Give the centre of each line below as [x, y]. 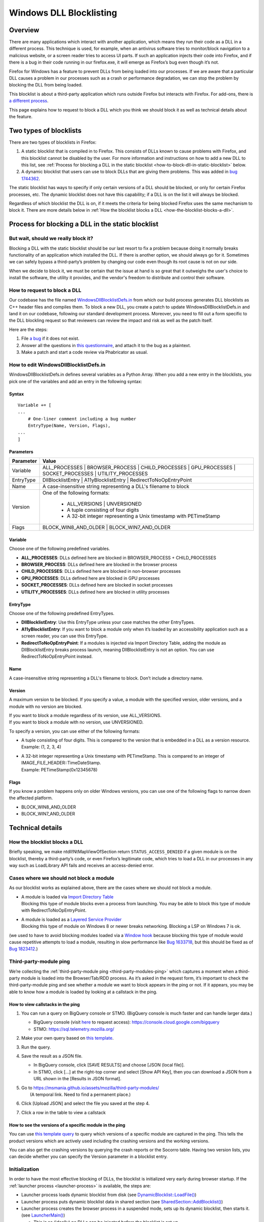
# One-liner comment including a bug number [82, 419]
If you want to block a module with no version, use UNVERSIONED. [76, 722]
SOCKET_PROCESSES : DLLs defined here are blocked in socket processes [97, 585]
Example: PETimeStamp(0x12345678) [59, 769]
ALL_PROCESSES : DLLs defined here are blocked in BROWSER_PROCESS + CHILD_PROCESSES [119, 558]
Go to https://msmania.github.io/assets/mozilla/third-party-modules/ [90, 1088]
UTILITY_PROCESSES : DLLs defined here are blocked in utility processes [95, 592]
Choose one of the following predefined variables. [59, 549]
